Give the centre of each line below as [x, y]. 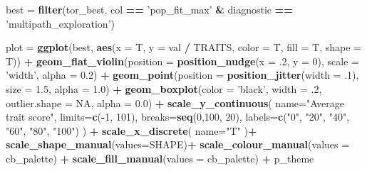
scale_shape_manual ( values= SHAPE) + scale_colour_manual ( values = [178, 144]
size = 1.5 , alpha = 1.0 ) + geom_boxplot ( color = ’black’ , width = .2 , [164, 88]
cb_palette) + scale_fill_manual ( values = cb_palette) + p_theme [160, 158]
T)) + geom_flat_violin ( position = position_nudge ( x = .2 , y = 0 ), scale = [182, 61]
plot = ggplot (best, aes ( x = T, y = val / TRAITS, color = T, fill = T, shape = [183, 47]
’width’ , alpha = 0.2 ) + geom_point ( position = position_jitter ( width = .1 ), [182, 75]
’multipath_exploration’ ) [60, 23]
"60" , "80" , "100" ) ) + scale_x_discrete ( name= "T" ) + [131, 130]
